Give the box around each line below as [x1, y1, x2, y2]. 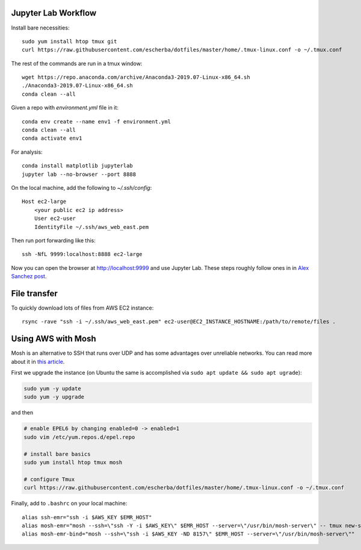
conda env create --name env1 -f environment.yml [22, 118, 171, 125]
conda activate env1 [22, 135, 82, 142]
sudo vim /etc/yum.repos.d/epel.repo [23, 434, 135, 440]
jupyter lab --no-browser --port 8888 [22, 170, 137, 178]
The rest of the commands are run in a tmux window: [11, 60, 143, 67]
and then [11, 409, 33, 416]
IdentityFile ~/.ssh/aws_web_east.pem [34, 223, 149, 230]
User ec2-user [34, 215, 76, 222]
